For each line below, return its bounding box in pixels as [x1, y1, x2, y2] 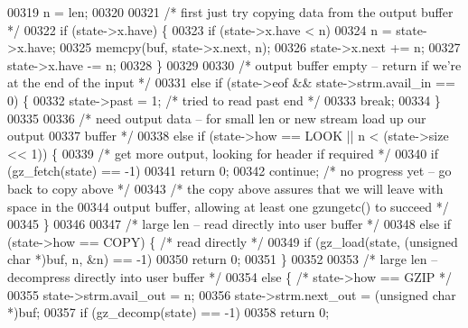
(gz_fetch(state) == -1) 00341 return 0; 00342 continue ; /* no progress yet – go [7, 161, 452, 180]
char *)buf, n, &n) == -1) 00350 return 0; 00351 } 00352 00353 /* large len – [7, 250, 438, 269]
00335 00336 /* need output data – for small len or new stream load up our [7, 108, 426, 127]
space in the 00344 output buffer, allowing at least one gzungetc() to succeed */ [7, 196, 449, 215]
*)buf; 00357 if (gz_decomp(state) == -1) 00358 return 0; [7, 303, 330, 322]
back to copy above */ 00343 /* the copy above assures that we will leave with [7, 178, 444, 197]
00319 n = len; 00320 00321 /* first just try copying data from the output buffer [7, 3, 454, 21]
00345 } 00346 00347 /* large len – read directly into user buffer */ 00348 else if [7, 214, 452, 233]
